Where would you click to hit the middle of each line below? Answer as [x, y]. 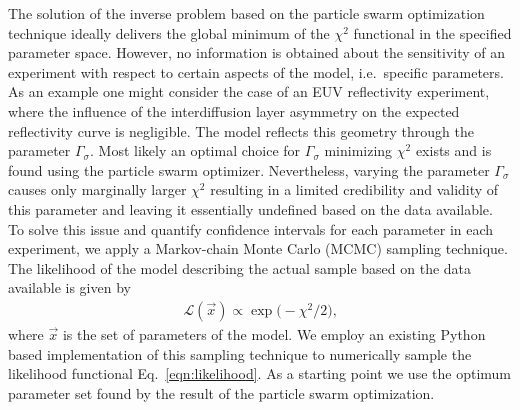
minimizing [358, 150]
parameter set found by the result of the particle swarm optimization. [221, 392]
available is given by [69, 287]
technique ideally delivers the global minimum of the [169, 32]
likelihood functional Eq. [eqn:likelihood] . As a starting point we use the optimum [259, 373]
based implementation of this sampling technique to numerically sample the [240, 353]
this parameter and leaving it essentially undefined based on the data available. [250, 208]
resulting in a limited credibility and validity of [354, 189]
